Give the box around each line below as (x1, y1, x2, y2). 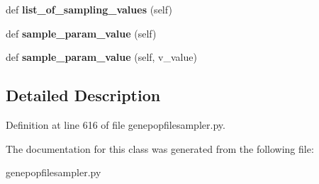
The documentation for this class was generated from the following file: (6, 141, 314, 156)
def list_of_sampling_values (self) (6, 2, 172, 16)
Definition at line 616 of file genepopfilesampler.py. (6, 117, 225, 132)
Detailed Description (6, 84, 161, 106)
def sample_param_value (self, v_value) (6, 50, 197, 64)
